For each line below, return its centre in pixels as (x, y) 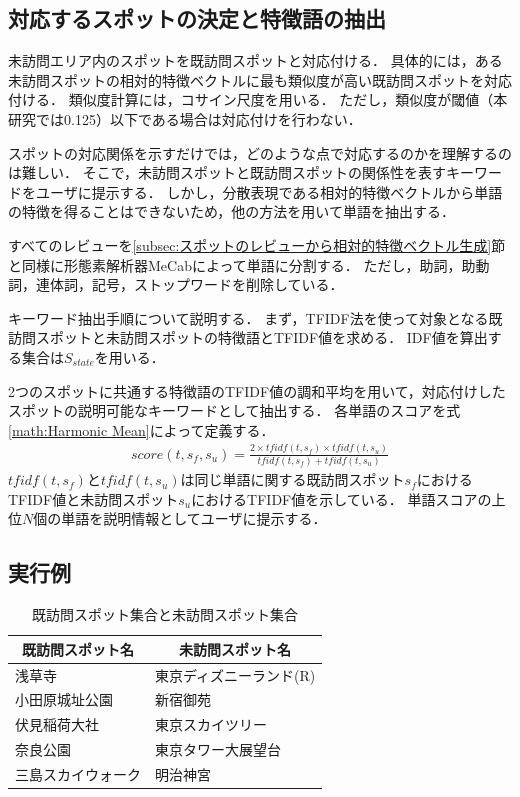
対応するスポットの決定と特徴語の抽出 (197, 18)
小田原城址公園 (64, 699)
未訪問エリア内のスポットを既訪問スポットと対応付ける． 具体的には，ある (255, 60)
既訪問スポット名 (78, 648)
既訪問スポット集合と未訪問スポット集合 (165, 614)
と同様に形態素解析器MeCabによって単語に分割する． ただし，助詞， (235, 264)
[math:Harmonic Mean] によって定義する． (141, 429)
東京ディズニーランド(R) (235, 674)
